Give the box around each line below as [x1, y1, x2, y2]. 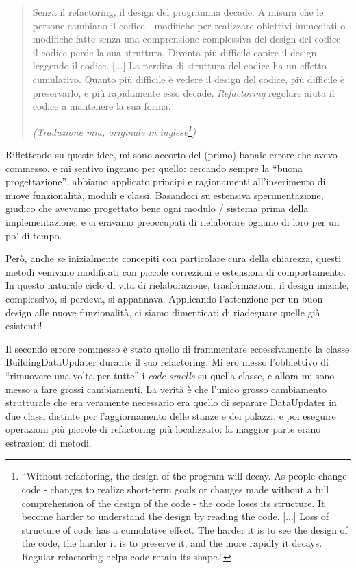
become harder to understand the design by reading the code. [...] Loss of [21, 509, 329, 523]
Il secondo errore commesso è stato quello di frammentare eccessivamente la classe [5, 341, 350, 355]
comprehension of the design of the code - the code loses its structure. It [21, 495, 325, 510]
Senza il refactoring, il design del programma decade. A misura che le [32, 5, 324, 19]
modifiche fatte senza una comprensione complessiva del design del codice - [32, 32, 347, 46]
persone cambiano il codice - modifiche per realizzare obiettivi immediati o [32, 18, 346, 32]
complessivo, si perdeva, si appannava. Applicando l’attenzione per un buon [5, 291, 323, 305]
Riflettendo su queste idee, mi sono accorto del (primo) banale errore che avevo [5, 147, 338, 161]
